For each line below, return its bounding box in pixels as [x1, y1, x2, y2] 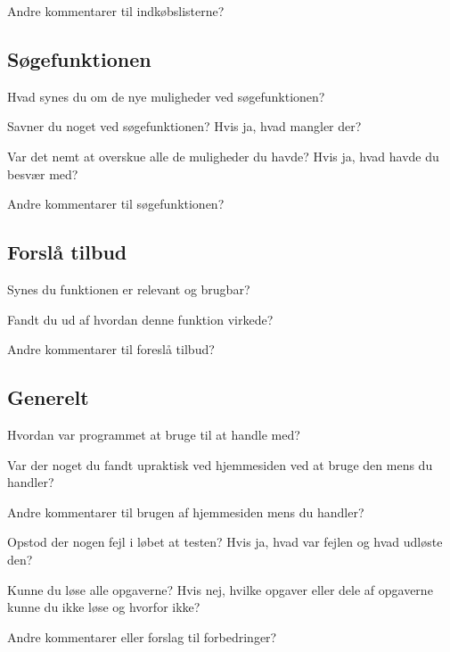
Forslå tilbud [7, 238, 127, 266]
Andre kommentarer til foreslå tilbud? [7, 340, 215, 359]
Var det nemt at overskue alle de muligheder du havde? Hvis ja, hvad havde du [7, 146, 439, 165]
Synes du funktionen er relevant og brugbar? [7, 279, 250, 298]
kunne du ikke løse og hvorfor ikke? [7, 598, 200, 616]
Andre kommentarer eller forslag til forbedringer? [7, 627, 277, 646]
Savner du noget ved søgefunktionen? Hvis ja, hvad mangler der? [7, 117, 362, 136]
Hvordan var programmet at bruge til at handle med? [7, 425, 300, 443]
